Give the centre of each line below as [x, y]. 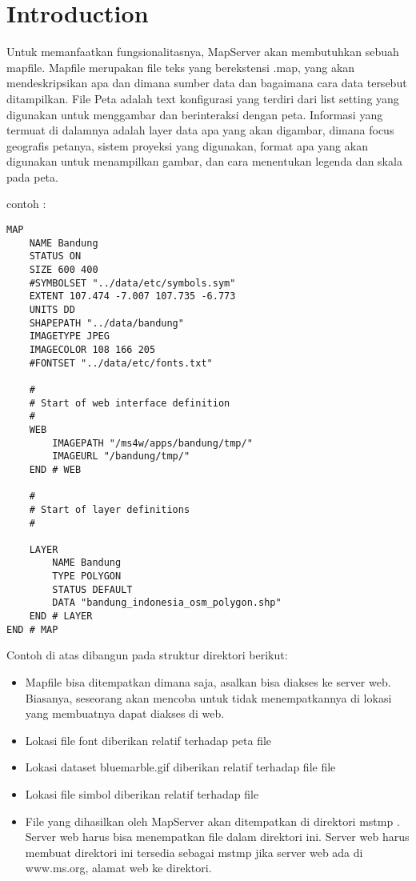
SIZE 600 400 [64, 270]
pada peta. [32, 176]
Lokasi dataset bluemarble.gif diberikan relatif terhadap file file [180, 767]
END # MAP [32, 629]
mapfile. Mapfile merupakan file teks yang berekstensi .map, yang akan [181, 67]
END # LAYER [61, 617]
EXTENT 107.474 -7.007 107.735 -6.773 [132, 296]
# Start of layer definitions [110, 509]
